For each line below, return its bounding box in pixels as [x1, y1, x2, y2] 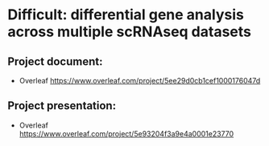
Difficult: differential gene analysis [7, 6, 245, 24]
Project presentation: [7, 99, 117, 113]
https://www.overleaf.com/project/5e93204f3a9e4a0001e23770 [19, 128, 234, 138]
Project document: [7, 55, 103, 68]
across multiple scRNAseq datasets [7, 22, 251, 41]
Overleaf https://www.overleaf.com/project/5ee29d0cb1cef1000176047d [19, 76, 261, 85]
